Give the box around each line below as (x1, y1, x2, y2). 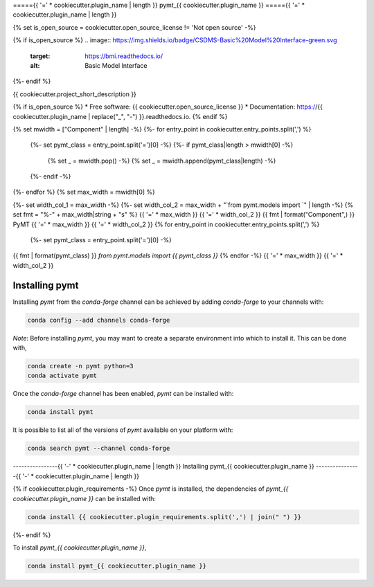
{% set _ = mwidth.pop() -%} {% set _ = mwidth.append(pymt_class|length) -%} (47, 156, 276, 165)
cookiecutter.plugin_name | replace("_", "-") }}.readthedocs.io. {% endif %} (12, 112, 228, 120)
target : (30, 52, 51, 60)
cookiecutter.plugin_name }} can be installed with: (12, 494, 156, 503)
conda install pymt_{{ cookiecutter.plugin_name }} (27, 561, 207, 570)
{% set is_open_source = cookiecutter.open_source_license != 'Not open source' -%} (12, 23, 256, 31)
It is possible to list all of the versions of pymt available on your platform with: (12, 426, 233, 434)
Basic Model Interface (84, 61, 148, 69)
